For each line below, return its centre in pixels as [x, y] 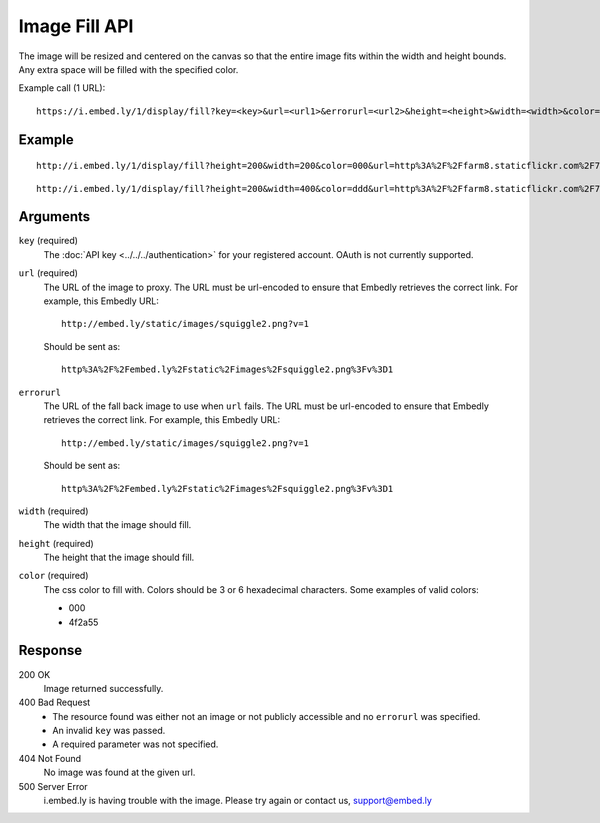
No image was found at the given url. [119, 772]
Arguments [54, 216]
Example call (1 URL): [62, 88]
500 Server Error [53, 786]
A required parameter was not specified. [135, 744]
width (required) [53, 511]
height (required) [56, 543]
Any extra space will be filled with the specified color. [128, 69]
